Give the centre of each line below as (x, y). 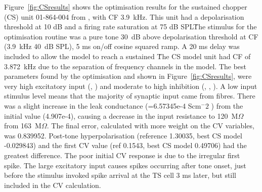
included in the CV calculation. (53, 185)
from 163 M (23, 126)
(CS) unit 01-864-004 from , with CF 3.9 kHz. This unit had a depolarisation (124, 16)
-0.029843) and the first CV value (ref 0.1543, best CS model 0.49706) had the (125, 145)
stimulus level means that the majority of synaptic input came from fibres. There (130, 96)
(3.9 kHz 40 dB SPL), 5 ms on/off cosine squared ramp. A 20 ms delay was (122, 46)
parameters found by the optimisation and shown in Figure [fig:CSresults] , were (128, 76)
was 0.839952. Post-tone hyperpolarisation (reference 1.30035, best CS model (123, 135)
